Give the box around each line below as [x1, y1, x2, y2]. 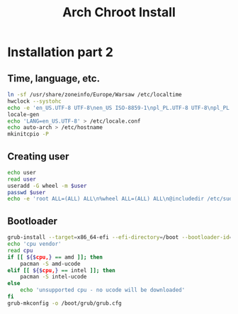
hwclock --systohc [7, 97, 62, 105]
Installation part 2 [7, 44, 113, 60]
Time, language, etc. [7, 72, 101, 84]
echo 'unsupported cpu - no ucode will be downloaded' [20, 286, 186, 294]
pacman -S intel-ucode [20, 274, 87, 281]
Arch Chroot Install [62, 4, 176, 21]
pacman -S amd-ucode [20, 260, 81, 267]
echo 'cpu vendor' [7, 240, 62, 247]
